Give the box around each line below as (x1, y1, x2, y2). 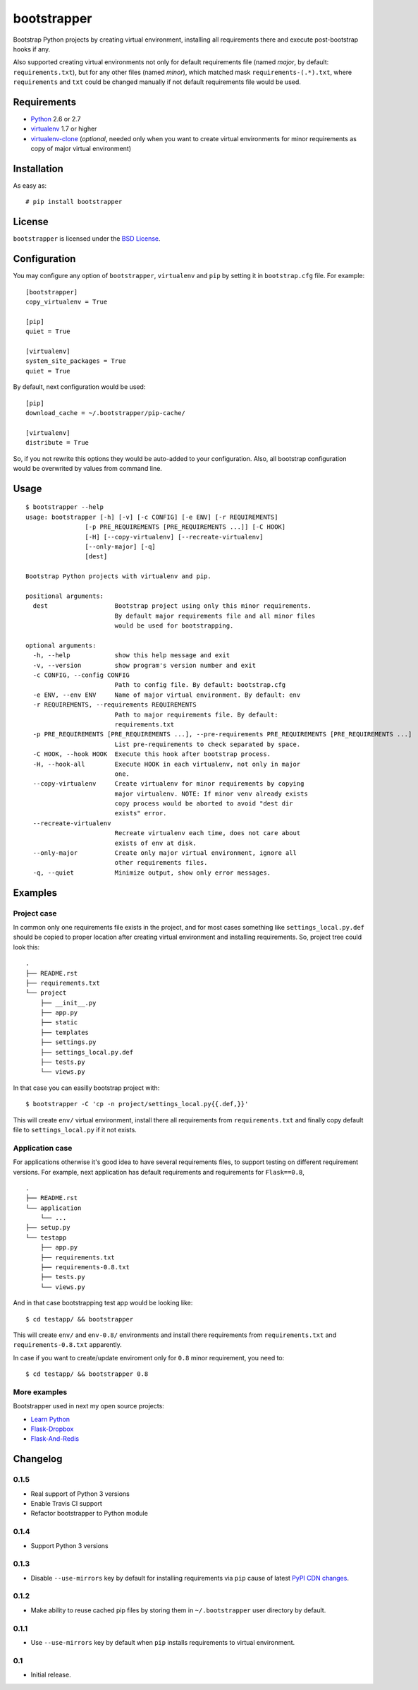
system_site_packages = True (25, 357, 126, 365)
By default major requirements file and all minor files (114, 611, 316, 620)
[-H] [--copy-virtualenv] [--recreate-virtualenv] (85, 533, 264, 541)
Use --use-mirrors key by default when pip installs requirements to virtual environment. (30, 1638, 295, 1646)
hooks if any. (13, 44, 51, 53)
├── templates (39, 1028, 90, 1036)
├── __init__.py (39, 999, 97, 1007)
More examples (13, 1387, 68, 1397)
